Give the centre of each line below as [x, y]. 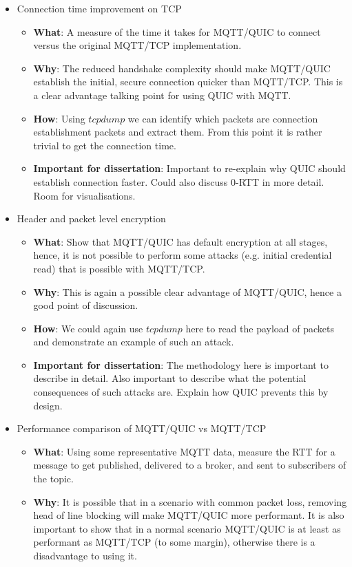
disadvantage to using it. [85, 555]
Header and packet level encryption [91, 218]
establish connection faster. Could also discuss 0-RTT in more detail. [179, 181]
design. [48, 405]
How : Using [59, 118]
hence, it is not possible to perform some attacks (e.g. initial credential [183, 255]
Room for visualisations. [84, 195]
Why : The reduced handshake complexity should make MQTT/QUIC [182, 68]
